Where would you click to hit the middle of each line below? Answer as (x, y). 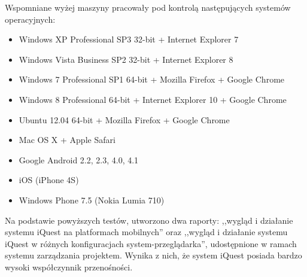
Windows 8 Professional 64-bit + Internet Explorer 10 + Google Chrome (153, 99)
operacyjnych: (30, 19)
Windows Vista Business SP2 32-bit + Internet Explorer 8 (126, 59)
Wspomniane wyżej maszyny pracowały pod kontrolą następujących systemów (148, 7)
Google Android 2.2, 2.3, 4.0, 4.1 (79, 159)
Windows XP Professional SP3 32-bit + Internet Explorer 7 (129, 39)
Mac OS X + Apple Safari (67, 140)
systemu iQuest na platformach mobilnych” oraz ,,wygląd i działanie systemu (146, 232)
